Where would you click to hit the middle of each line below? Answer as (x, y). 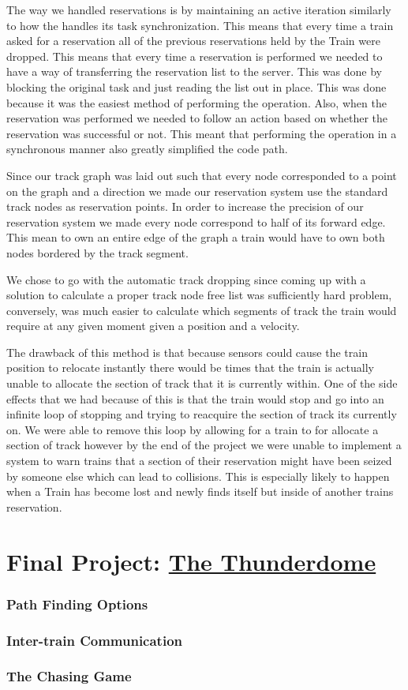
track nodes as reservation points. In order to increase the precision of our (185, 206)
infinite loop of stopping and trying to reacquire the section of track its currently (202, 414)
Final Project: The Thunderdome (191, 561)
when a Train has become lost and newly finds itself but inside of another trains (200, 491)
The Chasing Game (69, 676)
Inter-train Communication (95, 640)
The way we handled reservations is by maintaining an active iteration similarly (199, 9)
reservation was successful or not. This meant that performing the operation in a (202, 133)
